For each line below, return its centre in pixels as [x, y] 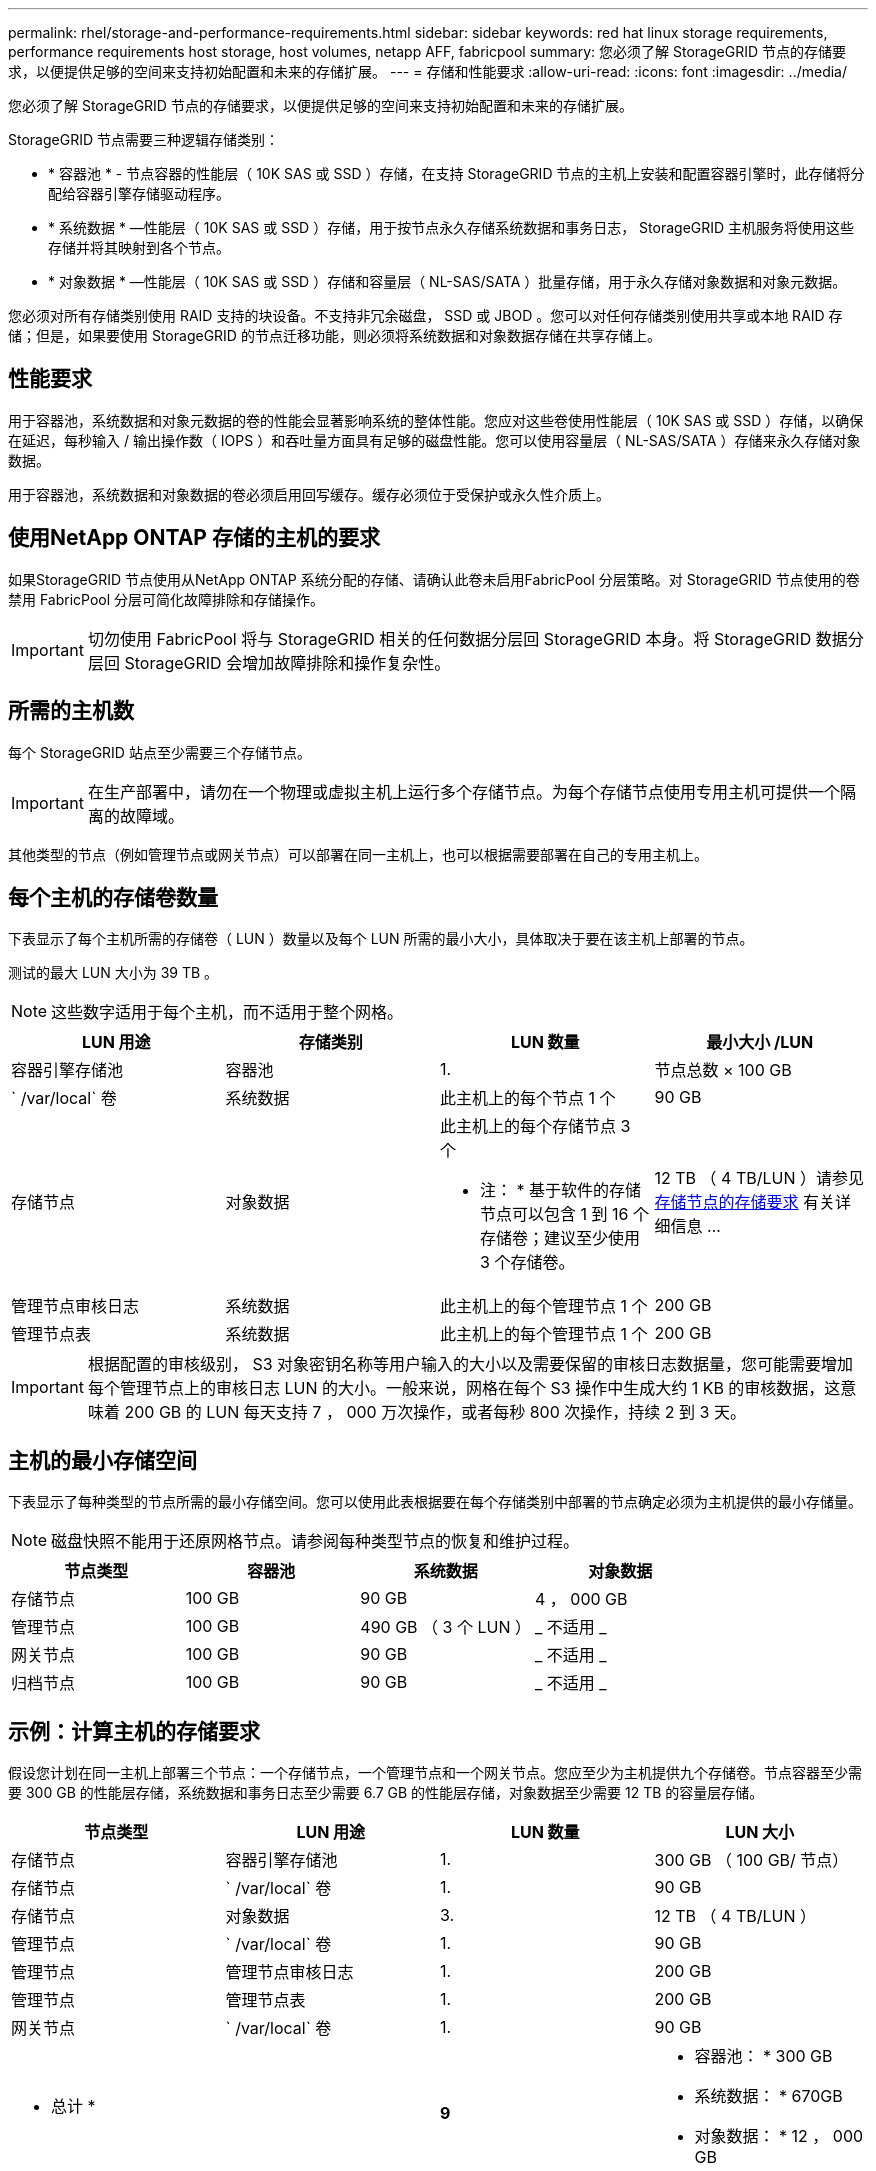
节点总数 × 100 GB [723, 1070]
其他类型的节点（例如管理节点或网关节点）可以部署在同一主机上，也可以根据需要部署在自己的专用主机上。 [358, 854]
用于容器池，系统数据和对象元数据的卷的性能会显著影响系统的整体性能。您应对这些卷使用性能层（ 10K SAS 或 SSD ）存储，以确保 [436, 420]
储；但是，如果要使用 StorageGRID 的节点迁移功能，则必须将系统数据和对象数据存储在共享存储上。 [334, 335]
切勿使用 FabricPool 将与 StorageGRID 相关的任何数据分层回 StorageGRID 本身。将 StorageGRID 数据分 [475, 638]
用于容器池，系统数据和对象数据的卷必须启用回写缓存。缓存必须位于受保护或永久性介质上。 [309, 494]
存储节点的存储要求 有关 [745, 1202]
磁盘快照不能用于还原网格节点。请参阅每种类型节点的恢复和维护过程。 [315, 1541]
